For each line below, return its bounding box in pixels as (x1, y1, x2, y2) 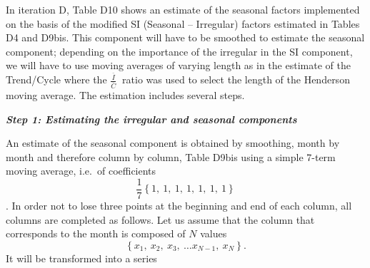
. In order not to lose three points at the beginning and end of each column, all (6, 197, 352, 212)
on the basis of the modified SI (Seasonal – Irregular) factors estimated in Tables (6, 16, 360, 31)
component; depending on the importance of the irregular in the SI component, (6, 43, 353, 58)
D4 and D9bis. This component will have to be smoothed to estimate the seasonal (6, 30, 365, 45)
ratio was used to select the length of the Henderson (122, 72, 350, 87)
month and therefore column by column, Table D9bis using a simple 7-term (6, 149, 336, 164)
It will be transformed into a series (6, 250, 157, 265)
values (200, 226, 227, 241)
